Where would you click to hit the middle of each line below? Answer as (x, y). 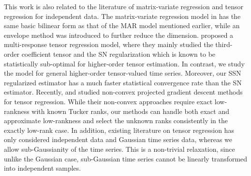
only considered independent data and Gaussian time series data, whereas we (118, 139)
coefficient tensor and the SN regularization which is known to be (118, 54)
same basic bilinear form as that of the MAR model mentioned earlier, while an (122, 25)
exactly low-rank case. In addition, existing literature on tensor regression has (119, 130)
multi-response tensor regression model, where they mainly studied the (109, 44)
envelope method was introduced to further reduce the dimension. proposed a (119, 35)
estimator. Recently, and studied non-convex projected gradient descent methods (123, 92)
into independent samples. (43, 168)
